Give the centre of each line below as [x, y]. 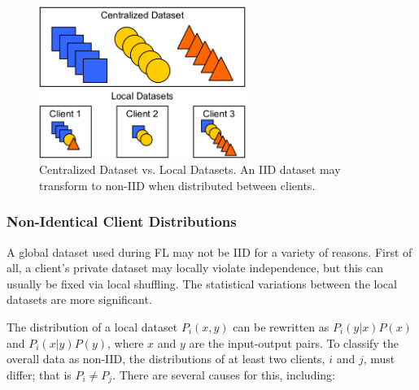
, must [379, 359]
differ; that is [39, 374]
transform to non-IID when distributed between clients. [177, 185]
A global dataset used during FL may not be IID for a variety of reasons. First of [209, 251]
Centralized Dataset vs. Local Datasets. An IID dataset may [190, 169]
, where [126, 342]
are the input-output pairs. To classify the [294, 342]
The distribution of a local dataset [92, 326]
